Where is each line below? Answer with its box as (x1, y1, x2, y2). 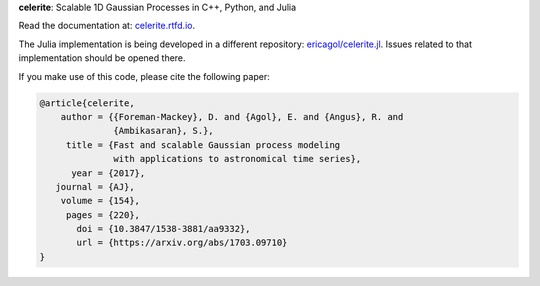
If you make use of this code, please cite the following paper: (18, 70, 270, 82)
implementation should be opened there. (18, 52, 186, 64)
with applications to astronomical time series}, (113, 153, 362, 165)
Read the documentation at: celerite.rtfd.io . (18, 20, 195, 32)
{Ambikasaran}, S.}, (113, 125, 214, 137)
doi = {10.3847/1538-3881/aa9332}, (76, 223, 251, 235)
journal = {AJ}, (55, 181, 135, 192)
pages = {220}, (65, 209, 140, 220)
